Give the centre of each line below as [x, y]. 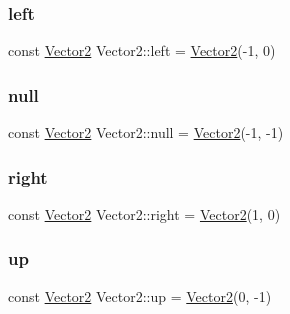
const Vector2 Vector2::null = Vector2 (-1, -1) [146, 132]
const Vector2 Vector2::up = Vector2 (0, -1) [140, 295]
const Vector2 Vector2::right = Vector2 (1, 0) [144, 213]
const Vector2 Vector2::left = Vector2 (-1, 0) [142, 50]
